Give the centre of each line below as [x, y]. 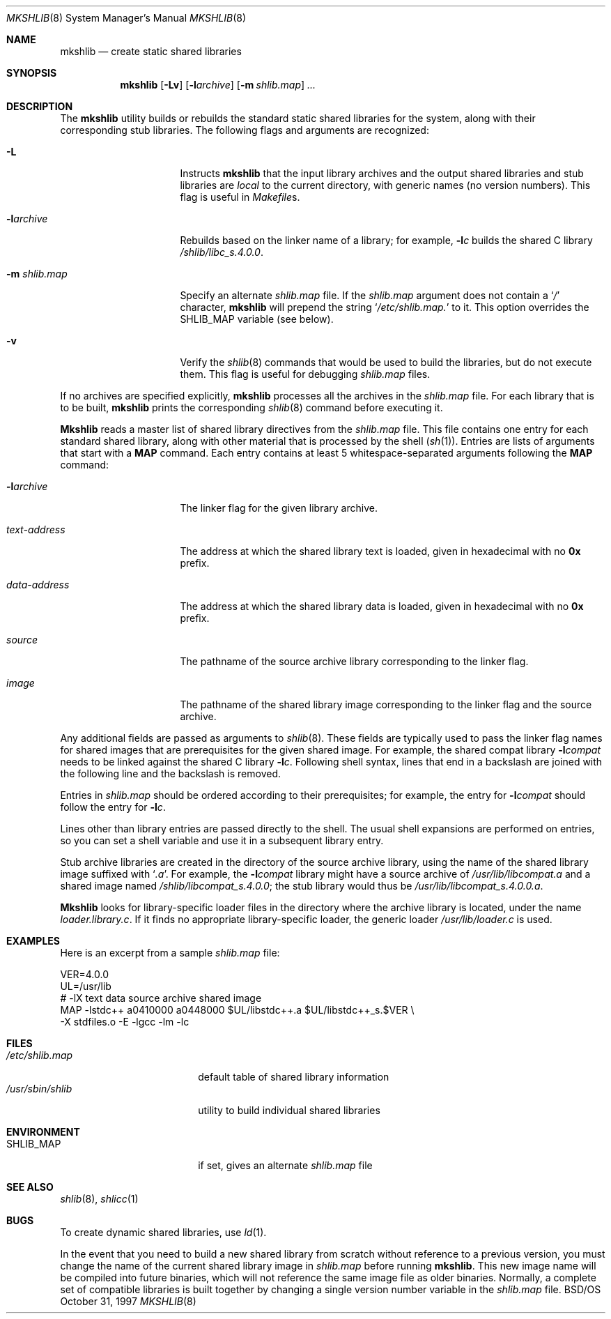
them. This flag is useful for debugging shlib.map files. [305, 374]
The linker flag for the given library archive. [279, 508]
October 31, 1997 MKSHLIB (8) [128, 1301]
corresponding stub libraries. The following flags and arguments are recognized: [245, 130]
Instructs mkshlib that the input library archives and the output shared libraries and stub [382, 173]
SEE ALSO [30, 1187]
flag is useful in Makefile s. [240, 197]
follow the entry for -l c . [113, 807]
